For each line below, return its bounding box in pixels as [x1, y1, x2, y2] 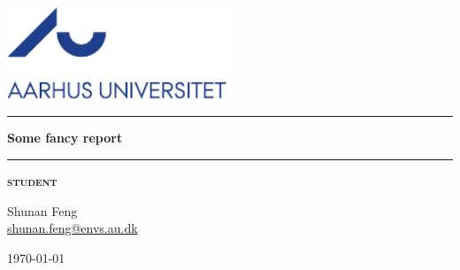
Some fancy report [7, 128, 123, 147]
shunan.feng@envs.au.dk [7, 219, 138, 237]
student [7, 172, 57, 189]
